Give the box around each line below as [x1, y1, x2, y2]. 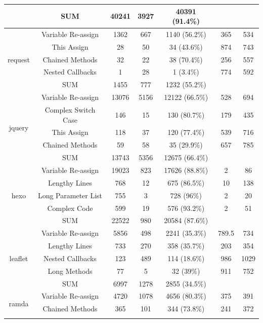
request [8, 54, 30, 64]
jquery [9, 122, 29, 132]
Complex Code [47, 202, 93, 213]
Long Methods [48, 265, 93, 276]
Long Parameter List [37, 190, 103, 200]
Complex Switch [45, 104, 96, 115]
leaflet [9, 253, 28, 263]
